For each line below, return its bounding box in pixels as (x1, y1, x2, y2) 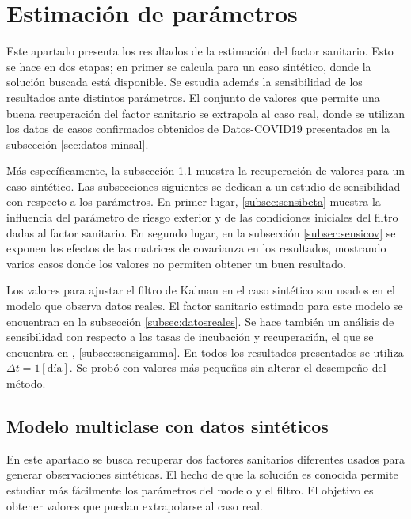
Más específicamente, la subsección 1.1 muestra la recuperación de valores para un (6, 162, 405, 179)
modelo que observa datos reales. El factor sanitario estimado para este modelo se (6, 297, 403, 314)
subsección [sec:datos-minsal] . (6, 135, 149, 152)
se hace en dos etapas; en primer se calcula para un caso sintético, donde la (6, 58, 371, 74)
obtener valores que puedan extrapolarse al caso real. (6, 497, 263, 513)
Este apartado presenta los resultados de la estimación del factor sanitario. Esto (6, 43, 394, 59)
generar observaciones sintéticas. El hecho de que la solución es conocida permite (6, 466, 398, 483)
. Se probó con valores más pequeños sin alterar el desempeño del (69, 359, 386, 376)
